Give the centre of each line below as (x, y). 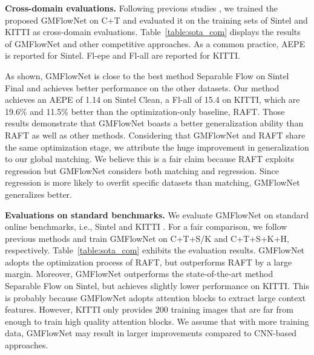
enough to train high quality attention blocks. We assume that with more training (157, 321)
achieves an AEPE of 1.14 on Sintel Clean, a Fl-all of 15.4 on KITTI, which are (152, 99)
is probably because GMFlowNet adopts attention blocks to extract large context (155, 297)
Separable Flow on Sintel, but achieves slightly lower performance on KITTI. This (157, 286)
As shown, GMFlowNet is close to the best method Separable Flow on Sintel (147, 75)
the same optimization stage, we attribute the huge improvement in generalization (157, 147)
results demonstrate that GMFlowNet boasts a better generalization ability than (154, 123)
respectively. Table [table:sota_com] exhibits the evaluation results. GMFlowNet (155, 250)
